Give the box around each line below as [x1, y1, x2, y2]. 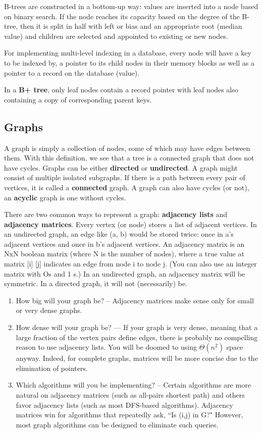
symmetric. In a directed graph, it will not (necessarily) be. [4, 278, 187, 289]
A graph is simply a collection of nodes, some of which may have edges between [4, 142, 250, 153]
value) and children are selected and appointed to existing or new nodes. [4, 30, 228, 41]
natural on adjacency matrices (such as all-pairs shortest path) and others [16, 390, 245, 400]
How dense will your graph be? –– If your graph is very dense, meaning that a [16, 322, 258, 333]
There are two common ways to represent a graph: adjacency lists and [4, 209, 228, 220]
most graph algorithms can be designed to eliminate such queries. [16, 419, 219, 429]
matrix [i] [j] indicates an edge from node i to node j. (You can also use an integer [4, 258, 257, 269]
